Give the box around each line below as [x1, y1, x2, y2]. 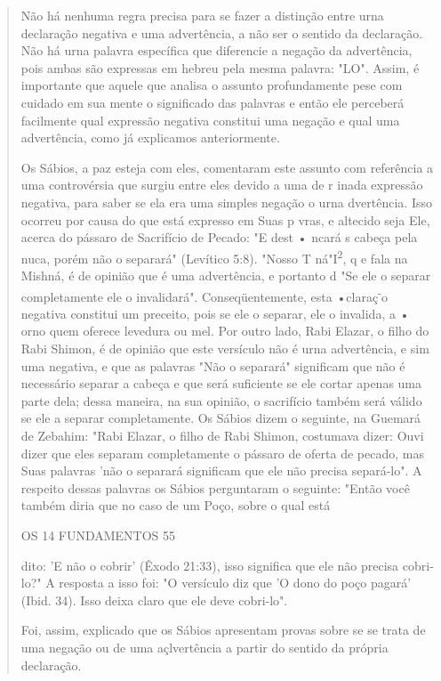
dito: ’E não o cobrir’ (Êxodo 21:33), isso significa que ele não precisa [20, 555, 399, 574]
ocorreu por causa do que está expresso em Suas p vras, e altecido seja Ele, [20, 210, 430, 229]
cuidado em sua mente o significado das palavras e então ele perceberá [20, 93, 405, 111]
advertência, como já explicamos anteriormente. [20, 128, 280, 147]
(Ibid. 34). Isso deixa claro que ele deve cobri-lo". [20, 590, 288, 609]
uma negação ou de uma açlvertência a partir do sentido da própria [20, 637, 389, 656]
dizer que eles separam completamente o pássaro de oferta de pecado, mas [20, 443, 424, 462]
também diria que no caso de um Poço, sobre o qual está [20, 496, 331, 515]
